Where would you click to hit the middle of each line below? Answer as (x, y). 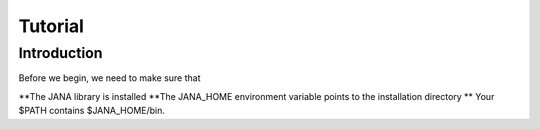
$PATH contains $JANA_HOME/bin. (91, 111)
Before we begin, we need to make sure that (109, 78)
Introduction (60, 53)
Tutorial (51, 26)
